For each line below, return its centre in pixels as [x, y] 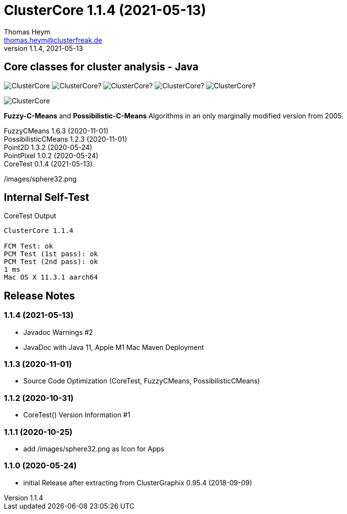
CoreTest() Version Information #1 [77, 415]
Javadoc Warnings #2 [58, 332]
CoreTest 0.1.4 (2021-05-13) [48, 164]
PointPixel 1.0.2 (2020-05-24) [51, 155]
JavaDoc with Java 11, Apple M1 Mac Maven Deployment [114, 347]
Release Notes [39, 296]
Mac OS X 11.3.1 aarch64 [51, 277]
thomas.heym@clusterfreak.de [53, 40]
